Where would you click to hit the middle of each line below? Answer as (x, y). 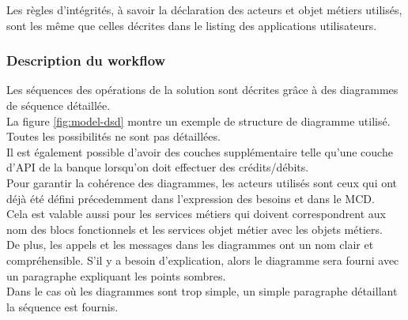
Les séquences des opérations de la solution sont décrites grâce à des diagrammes (202, 90)
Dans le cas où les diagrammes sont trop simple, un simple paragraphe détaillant (202, 291)
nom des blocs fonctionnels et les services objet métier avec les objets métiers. (195, 229)
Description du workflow (86, 60)
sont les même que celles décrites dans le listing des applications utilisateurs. (192, 25)
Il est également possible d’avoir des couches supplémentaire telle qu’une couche (200, 151)
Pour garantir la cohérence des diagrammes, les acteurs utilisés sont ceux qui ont (202, 182)
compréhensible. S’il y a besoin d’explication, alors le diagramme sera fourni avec (203, 260)
